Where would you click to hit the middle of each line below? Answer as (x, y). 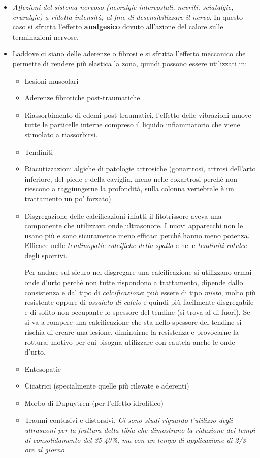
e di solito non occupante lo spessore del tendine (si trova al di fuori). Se (137, 312)
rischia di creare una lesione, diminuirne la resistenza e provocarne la (132, 332)
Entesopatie (43, 368)
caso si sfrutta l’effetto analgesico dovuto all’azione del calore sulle (118, 27)
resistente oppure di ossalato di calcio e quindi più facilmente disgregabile (139, 302)
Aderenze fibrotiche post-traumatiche (82, 98)
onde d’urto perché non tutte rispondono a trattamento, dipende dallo (134, 282)
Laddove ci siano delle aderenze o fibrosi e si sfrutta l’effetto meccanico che (129, 54)
